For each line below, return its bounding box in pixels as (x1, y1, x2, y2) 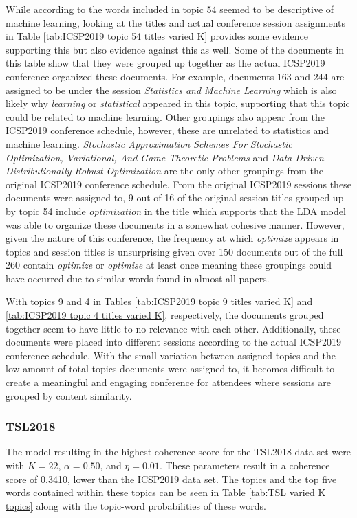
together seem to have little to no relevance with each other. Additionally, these (6, 321, 341, 335)
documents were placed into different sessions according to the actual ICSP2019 (6, 335, 341, 349)
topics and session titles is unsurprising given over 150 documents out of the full (6, 244, 343, 258)
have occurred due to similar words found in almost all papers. (6, 271, 270, 285)
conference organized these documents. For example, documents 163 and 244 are (6, 69, 345, 83)
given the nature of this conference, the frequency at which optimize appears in (6, 231, 339, 245)
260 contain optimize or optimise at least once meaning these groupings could (6, 258, 332, 272)
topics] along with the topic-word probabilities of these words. (6, 498, 266, 513)
